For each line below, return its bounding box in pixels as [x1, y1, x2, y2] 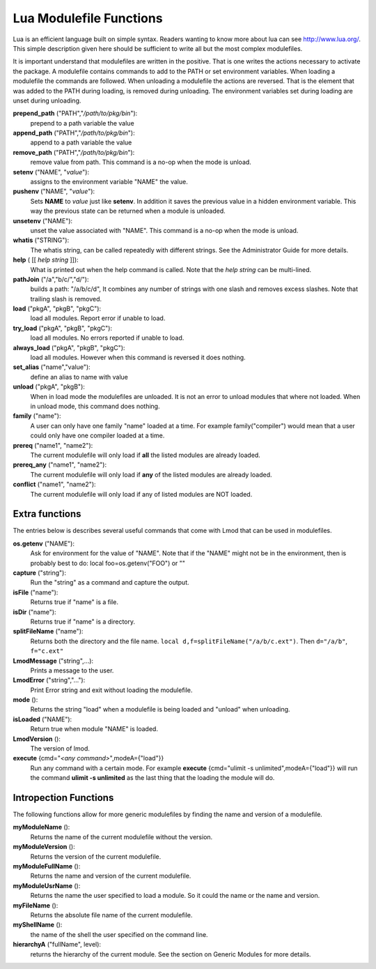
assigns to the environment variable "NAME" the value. [30, 178, 188, 186]
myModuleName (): [13, 823, 70, 832]
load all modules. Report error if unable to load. [30, 314, 166, 322]
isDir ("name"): [13, 608, 56, 616]
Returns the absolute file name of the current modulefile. [30, 911, 193, 919]
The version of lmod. [30, 744, 90, 753]
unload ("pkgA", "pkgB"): [13, 382, 85, 391]
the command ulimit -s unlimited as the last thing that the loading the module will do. [30, 774, 275, 782]
